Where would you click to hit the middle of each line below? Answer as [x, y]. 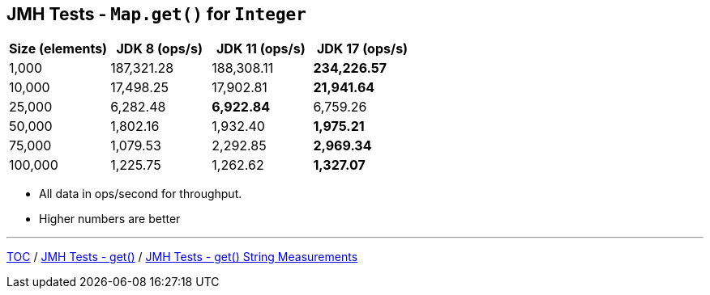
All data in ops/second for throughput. [141, 194]
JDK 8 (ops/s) [159, 49]
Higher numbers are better [110, 219]
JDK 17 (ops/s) [362, 49]
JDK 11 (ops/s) [261, 49]
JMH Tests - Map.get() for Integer [156, 14]
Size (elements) [58, 49]
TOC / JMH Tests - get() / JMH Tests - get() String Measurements [182, 257]
